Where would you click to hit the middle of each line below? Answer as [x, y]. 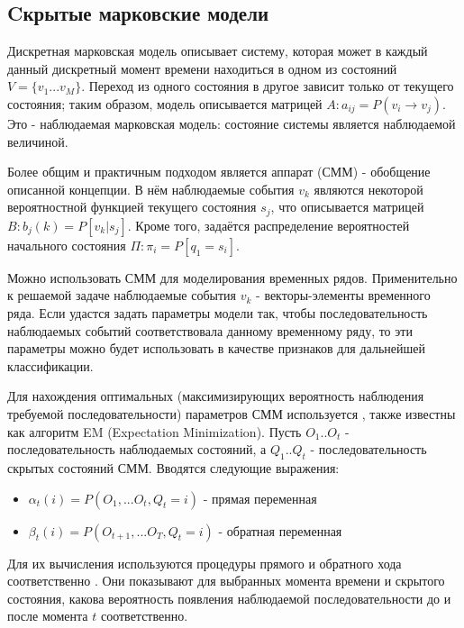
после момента [48, 616]
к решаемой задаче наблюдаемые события [122, 295]
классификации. [50, 365]
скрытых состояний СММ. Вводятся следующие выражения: [173, 467]
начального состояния [67, 245]
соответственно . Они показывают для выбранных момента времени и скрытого [226, 581]
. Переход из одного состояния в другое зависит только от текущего [268, 86]
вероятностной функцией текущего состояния [132, 207]
